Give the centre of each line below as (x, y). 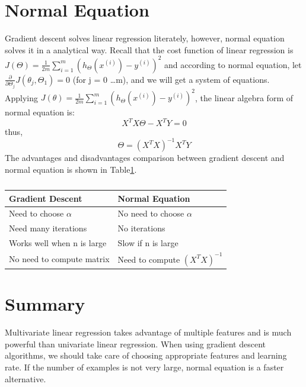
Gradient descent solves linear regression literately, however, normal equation (145, 38)
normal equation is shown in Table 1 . (71, 170)
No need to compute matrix (59, 259)
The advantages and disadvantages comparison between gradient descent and (145, 158)
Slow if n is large (148, 243)
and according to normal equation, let (233, 64)
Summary (45, 304)
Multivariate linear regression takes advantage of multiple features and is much (148, 332)
